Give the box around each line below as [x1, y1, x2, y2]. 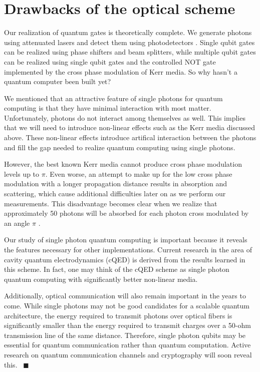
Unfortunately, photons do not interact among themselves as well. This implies [4, 112, 245, 123]
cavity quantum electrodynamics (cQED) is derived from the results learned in [4, 254, 245, 264]
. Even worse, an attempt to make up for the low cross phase [45, 168, 232, 179]
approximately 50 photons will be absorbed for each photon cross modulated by [4, 208, 249, 218]
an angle [4, 217, 30, 228]
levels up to [4, 168, 40, 179]
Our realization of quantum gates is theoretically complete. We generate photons [4, 27, 252, 38]
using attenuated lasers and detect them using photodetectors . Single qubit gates [4, 37, 255, 47]
